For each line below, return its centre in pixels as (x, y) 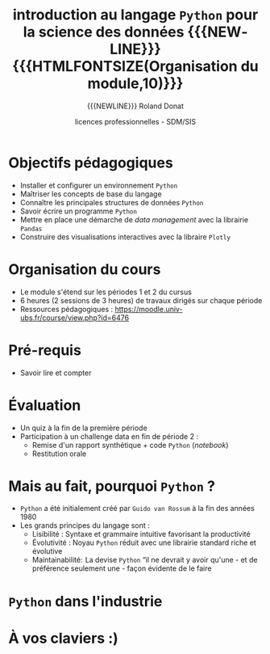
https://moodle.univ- (149, 309)
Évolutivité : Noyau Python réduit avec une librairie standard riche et (144, 542)
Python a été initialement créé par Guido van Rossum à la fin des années (137, 508)
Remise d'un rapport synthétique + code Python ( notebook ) (130, 445)
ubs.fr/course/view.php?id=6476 (75, 318)
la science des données (104, 32)
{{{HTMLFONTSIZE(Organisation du (135, 67)
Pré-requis (45, 350)
